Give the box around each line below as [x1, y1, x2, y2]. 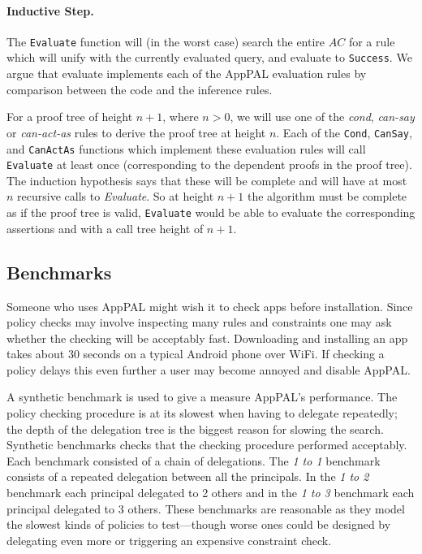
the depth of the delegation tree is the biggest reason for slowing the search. [6, 420, 384, 437]
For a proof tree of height [6, 108, 133, 125]
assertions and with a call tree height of [6, 219, 204, 236]
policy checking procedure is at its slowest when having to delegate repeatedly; [6, 405, 398, 422]
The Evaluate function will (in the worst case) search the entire [6, 32, 325, 50]
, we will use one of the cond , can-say [230, 108, 415, 125]
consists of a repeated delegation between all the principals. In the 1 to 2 [6, 468, 369, 485]
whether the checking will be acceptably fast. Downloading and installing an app [6, 329, 408, 346]
